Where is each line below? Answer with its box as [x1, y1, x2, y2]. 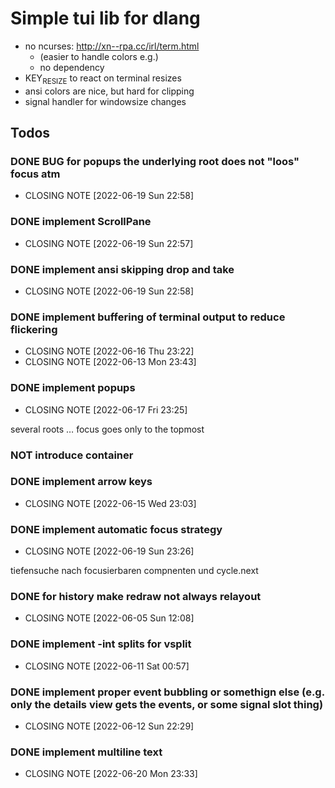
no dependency [39, 61, 105, 73]
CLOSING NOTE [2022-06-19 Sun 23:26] [24, 545, 195, 557]
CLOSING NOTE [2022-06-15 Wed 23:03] [24, 497, 197, 509]
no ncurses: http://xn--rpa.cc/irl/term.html [24, 40, 200, 52]
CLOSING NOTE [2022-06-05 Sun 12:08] [24, 612, 195, 624]
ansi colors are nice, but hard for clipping [24, 85, 195, 97]
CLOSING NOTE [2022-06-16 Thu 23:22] [24, 345, 195, 357]
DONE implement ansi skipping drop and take [10, 262, 235, 276]
